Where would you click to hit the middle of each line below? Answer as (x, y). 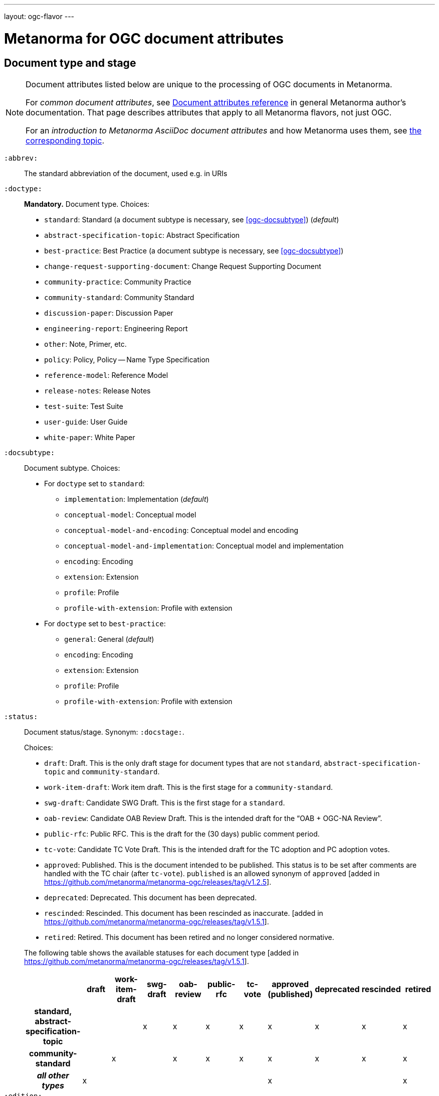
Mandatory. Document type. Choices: (87, 204)
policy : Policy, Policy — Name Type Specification (127, 359)
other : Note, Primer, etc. (85, 344)
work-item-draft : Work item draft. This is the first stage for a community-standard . (189, 787)
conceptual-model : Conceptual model (130, 514)
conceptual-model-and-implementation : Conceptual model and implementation (204, 545)
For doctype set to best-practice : (105, 623)
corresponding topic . (65, 140)
